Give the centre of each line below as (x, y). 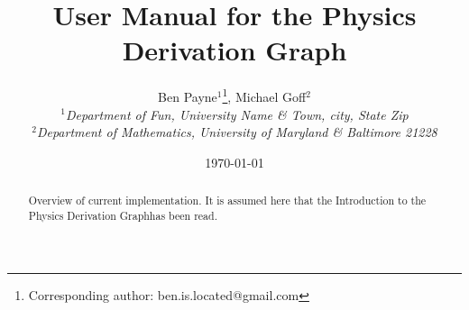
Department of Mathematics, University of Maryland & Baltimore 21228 (237, 132)
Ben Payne (188, 96)
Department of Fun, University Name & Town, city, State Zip (237, 114)
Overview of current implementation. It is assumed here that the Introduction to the (227, 201)
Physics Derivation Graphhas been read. (123, 215)
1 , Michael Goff (264, 95)
